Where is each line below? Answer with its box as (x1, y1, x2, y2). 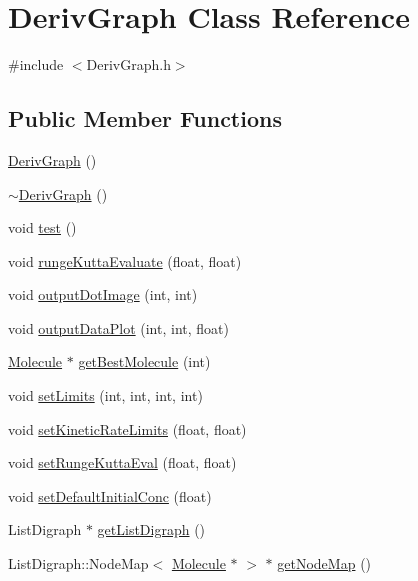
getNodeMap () (277, 553, 372, 574)
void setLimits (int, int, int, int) (8, 385, 203, 406)
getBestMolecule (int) (78, 351, 211, 372)
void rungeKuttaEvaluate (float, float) (8, 250, 242, 271)
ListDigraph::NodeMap (8, 553, 149, 574)
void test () (8, 217, 77, 238)
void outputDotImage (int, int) (8, 284, 198, 305)
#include (8, 54, 64, 75)
